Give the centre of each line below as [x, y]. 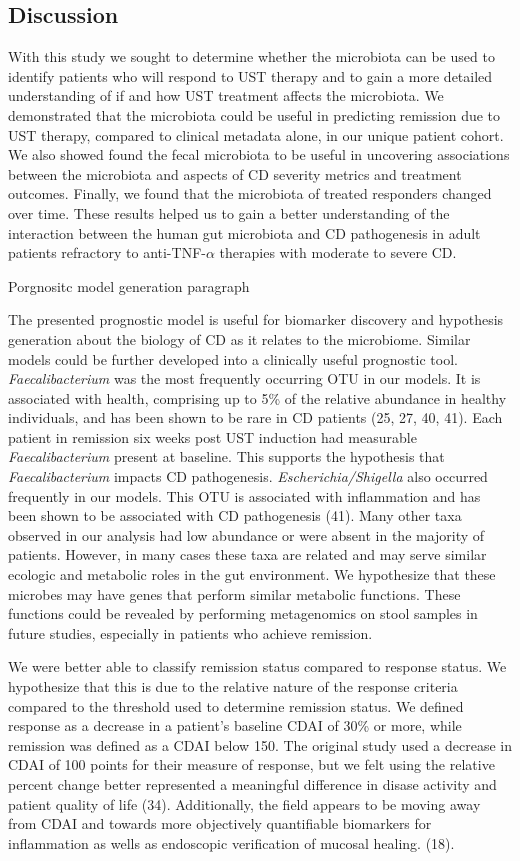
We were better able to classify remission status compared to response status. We [257, 666]
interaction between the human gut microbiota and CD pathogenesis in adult [244, 232]
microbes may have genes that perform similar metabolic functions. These [234, 593]
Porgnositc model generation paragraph [129, 285]
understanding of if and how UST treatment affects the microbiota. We [226, 95]
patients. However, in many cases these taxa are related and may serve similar [247, 554]
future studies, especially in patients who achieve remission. [190, 632]
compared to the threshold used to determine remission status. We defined [236, 705]
